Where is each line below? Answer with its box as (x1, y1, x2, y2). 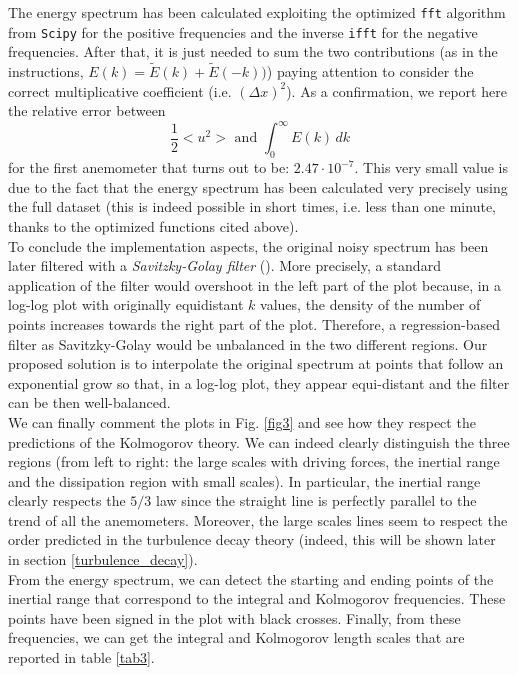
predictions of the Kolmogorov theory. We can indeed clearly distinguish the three (8, 431, 510, 452)
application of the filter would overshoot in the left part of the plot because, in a (8, 274, 502, 295)
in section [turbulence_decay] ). (8, 549, 198, 570)
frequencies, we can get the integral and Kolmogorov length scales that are (8, 627, 465, 648)
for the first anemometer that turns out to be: (8, 157, 290, 178)
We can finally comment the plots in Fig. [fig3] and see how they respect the (8, 411, 476, 432)
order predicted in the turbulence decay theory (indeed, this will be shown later (8, 529, 496, 550)
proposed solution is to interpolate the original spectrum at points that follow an (8, 353, 504, 374)
